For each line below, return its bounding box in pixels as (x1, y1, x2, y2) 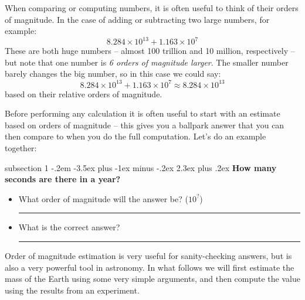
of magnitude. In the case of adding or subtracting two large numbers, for (5, 13, 270, 25)
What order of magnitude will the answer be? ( (18, 192, 188, 204)
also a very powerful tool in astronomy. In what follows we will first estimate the (5, 261, 294, 273)
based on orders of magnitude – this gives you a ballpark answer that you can (5, 118, 284, 131)
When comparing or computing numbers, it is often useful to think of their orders (5, 2, 299, 13)
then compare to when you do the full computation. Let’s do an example (5, 130, 266, 142)
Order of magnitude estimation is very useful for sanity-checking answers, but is (5, 249, 292, 261)
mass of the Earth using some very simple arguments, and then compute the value (5, 272, 300, 285)
